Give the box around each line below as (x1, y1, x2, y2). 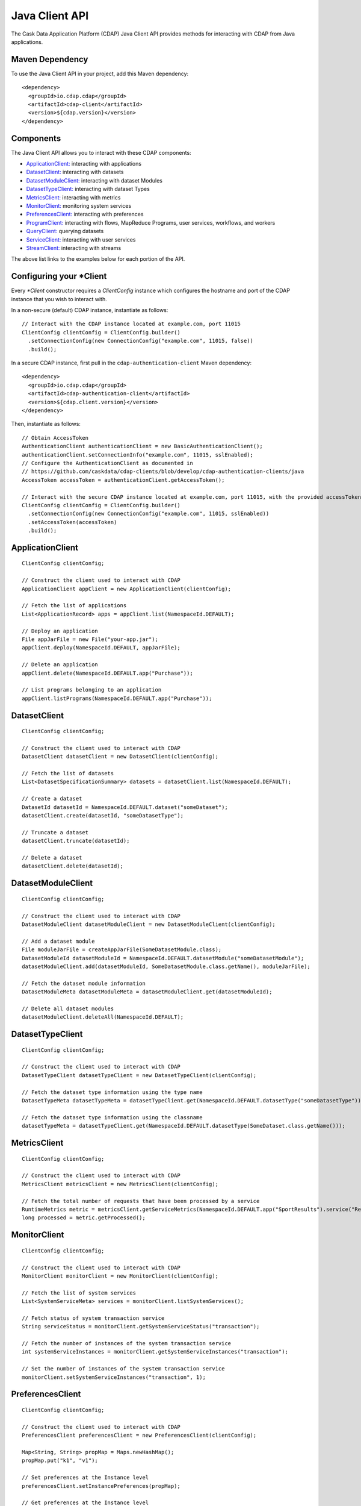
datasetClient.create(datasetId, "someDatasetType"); (22, 812, 184, 819)
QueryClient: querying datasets (26, 228, 104, 235)
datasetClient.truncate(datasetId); (22, 837, 130, 845)
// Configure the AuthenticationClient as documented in (22, 460, 194, 466)
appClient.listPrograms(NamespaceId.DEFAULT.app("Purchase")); (22, 695, 212, 702)
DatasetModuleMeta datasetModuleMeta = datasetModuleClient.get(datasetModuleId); (22, 989, 273, 995)
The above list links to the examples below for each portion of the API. (11, 255, 185, 263)
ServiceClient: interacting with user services (26, 236, 136, 243)
